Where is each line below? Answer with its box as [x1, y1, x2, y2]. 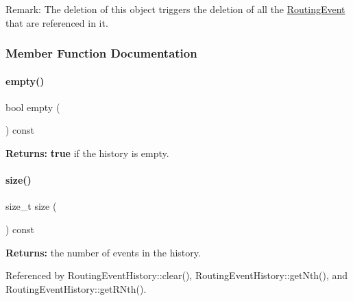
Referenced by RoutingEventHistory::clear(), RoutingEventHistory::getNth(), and [5, 268, 348, 282]
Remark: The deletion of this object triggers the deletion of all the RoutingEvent [5, 2, 345, 16]
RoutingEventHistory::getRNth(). [5, 281, 147, 296]
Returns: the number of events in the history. [5, 245, 201, 259]
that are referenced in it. [5, 15, 108, 29]
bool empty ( [5, 99, 60, 114]
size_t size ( [5, 199, 57, 213]
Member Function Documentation [5, 45, 197, 62]
